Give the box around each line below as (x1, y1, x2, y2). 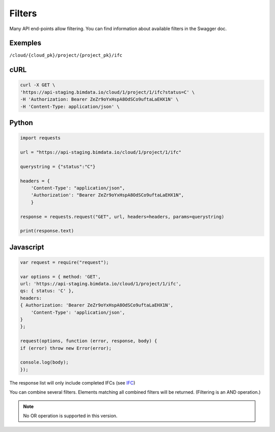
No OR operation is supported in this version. (23, 413, 118, 419)
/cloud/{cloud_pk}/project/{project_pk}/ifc (9, 53, 123, 58)
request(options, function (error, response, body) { (20, 338, 157, 344)
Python (9, 118, 33, 127)
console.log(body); (20, 359, 69, 365)
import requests (20, 135, 61, 141)
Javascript (9, 243, 44, 251)
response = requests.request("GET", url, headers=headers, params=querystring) (20, 213, 225, 220)
